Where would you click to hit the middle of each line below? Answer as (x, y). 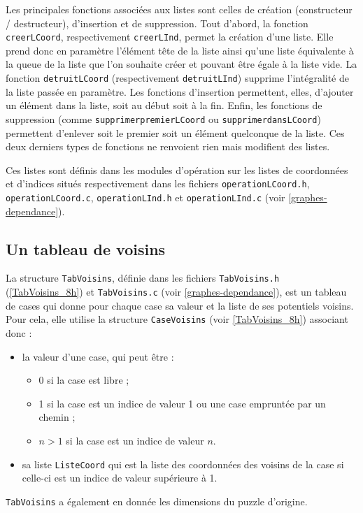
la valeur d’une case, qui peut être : (98, 356)
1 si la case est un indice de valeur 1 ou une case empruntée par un (182, 403)
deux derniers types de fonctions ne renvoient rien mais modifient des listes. (168, 146)
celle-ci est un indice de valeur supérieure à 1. (120, 478)
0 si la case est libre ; (84, 380)
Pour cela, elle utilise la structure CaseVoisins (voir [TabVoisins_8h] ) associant (177, 319)
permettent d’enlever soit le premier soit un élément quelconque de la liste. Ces (175, 132)
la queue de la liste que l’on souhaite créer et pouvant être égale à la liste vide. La (181, 64)
